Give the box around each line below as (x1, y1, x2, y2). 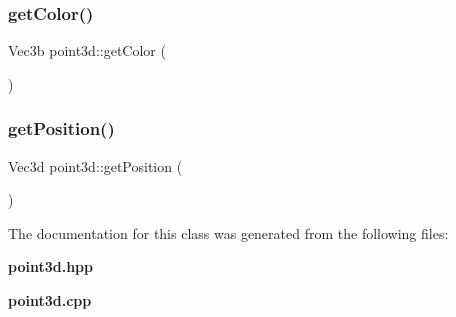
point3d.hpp (8, 256, 93, 277)
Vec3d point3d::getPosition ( (8, 155, 183, 176)
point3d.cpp (8, 290, 92, 310)
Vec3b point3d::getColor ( (8, 40, 166, 61)
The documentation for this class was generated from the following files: (8, 222, 449, 243)
